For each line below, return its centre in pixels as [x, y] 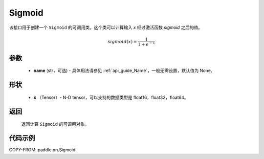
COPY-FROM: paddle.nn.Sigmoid [42, 150]
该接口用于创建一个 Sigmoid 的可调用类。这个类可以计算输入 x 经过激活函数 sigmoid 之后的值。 [106, 27]
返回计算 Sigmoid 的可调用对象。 [55, 124]
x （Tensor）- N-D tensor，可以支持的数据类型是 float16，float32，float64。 [111, 97]
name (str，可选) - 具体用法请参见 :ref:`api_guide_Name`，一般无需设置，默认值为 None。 [124, 70]
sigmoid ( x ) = [122, 41]
